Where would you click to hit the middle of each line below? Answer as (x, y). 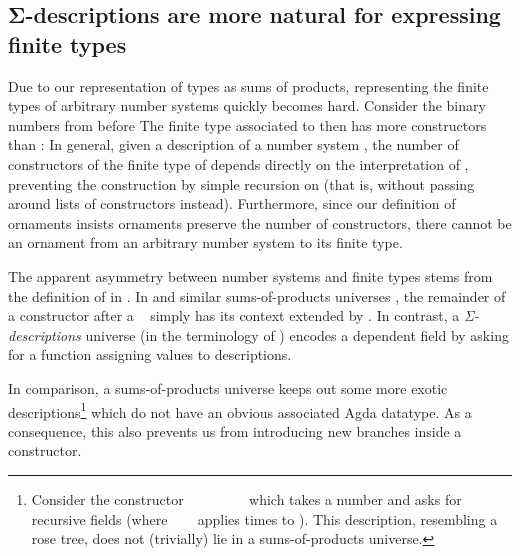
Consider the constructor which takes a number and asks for (246, 498)
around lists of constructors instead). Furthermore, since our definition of (232, 203)
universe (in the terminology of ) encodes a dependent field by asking (297, 334)
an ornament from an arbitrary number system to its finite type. (205, 242)
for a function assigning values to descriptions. (150, 354)
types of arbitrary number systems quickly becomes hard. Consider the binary (247, 105)
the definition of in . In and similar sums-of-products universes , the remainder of (257, 295)
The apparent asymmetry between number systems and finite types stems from (250, 275)
